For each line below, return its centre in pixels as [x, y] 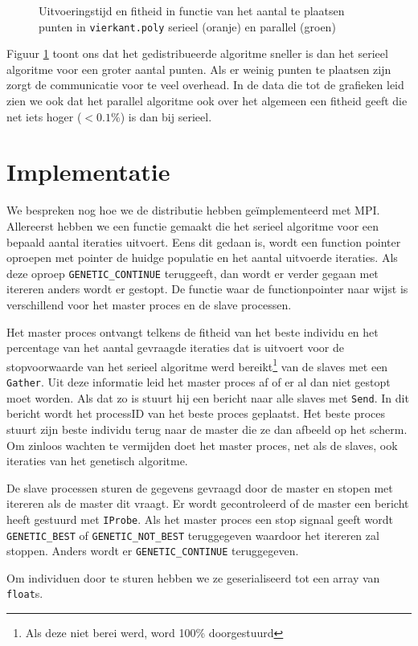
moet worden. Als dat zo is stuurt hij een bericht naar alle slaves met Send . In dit [208, 397]
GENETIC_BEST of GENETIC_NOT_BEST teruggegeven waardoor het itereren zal [193, 535]
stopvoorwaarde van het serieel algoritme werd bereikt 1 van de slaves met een [197, 365]
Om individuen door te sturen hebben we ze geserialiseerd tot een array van [193, 577]
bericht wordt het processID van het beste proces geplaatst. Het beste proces [196, 413]
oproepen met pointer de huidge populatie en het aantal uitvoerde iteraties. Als [202, 258]
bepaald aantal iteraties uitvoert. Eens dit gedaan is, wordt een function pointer [204, 241]
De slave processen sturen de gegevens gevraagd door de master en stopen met [200, 487]
